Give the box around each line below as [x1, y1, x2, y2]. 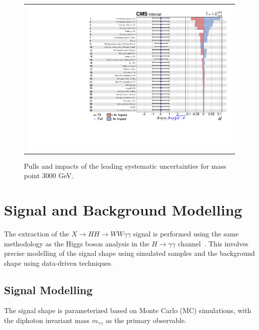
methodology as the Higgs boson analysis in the [4, 238, 149, 248]
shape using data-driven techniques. [4, 257, 113, 268]
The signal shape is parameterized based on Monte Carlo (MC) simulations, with [4, 305, 252, 316]
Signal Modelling [4, 282, 93, 297]
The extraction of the [4, 228, 69, 238]
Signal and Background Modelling [4, 199, 243, 220]
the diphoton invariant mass [4, 315, 90, 326]
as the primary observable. [106, 315, 187, 326]
